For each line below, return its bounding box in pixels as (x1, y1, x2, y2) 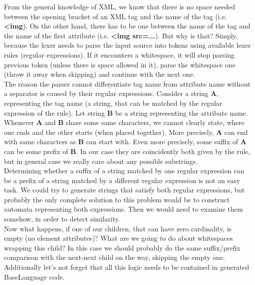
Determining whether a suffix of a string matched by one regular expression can (4, 165, 244, 176)
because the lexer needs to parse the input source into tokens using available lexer (4, 40, 251, 50)
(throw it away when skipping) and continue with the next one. (4, 69, 195, 79)
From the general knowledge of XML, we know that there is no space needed (4, 1, 235, 11)
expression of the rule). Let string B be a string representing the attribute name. (4, 107, 248, 118)
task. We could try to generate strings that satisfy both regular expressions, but (4, 185, 245, 195)
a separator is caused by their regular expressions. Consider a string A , (4, 88, 219, 98)
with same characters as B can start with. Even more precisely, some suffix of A (4, 136, 247, 147)
